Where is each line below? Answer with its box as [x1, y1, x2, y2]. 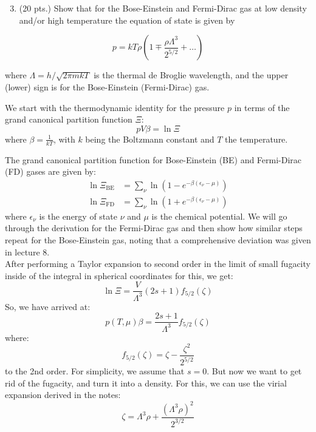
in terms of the [234, 101, 290, 113]
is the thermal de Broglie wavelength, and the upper [94, 69, 289, 81]
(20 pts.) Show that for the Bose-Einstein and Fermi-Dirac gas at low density [19, 2, 307, 15]
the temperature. [225, 132, 288, 145]
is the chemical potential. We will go [151, 209, 287, 222]
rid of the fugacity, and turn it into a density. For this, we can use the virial [5, 376, 287, 389]
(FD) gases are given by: [5, 165, 96, 178]
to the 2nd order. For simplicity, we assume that [5, 365, 185, 377]
